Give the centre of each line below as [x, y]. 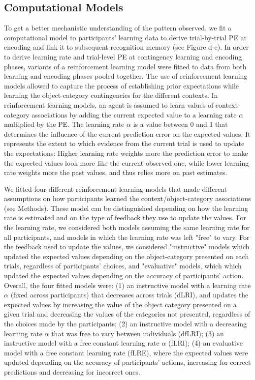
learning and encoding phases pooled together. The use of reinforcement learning [126, 76]
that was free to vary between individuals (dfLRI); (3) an [138, 333]
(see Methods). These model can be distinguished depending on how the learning [126, 208]
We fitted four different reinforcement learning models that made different [115, 189]
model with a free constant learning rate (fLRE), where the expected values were [126, 352]
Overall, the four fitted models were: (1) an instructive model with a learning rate [127, 285]
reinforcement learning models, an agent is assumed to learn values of [109, 104]
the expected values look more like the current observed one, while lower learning [127, 162]
